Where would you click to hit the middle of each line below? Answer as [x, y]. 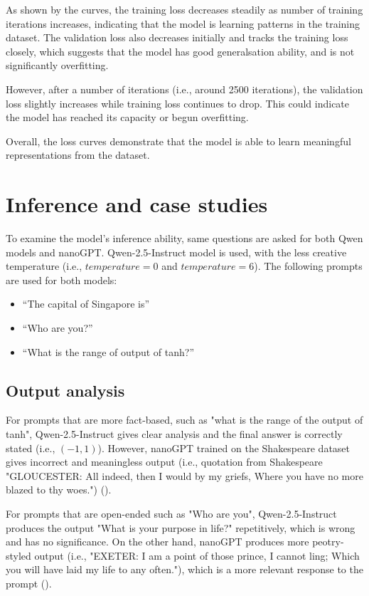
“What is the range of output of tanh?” [108, 351]
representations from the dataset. [78, 155]
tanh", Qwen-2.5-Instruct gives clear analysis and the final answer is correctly [174, 434]
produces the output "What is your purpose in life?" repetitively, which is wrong [181, 527]
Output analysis [65, 390]
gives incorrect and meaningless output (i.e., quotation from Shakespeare [164, 462]
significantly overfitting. [57, 65]
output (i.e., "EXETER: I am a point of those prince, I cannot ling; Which [197, 555]
